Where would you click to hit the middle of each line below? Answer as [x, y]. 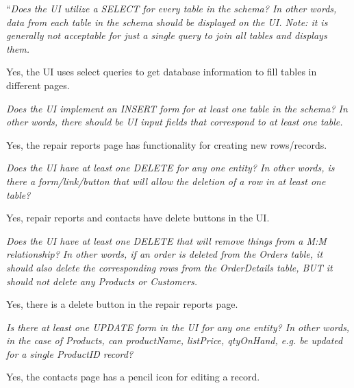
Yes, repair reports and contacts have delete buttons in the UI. [138, 218]
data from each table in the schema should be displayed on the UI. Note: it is [167, 22]
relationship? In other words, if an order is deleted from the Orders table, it [165, 254]
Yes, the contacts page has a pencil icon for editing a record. [133, 377]
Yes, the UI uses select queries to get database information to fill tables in [162, 72]
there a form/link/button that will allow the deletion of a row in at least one [166, 181]
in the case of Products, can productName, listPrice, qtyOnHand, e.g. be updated [175, 340]
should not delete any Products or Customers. [102, 281]
